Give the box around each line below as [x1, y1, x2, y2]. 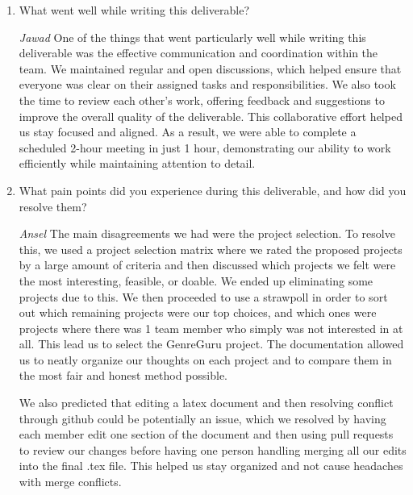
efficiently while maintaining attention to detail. [19, 155, 256, 172]
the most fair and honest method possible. [19, 367, 227, 384]
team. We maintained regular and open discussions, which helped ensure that [19, 60, 402, 77]
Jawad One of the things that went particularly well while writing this [19, 28, 366, 45]
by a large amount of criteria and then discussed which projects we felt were [19, 256, 396, 273]
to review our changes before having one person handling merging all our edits [19, 441, 407, 458]
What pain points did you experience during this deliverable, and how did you [19, 181, 407, 198]
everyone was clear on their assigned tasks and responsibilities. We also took [19, 76, 396, 93]
